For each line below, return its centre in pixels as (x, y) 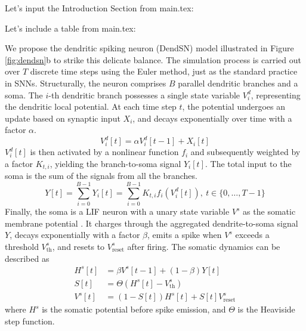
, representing (276, 95)
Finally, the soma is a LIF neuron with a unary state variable (117, 211)
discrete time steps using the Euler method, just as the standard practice (164, 71)
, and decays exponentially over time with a (212, 118)
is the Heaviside (266, 309)
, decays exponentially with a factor (75, 235)
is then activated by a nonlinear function (104, 152)
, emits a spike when (185, 235)
